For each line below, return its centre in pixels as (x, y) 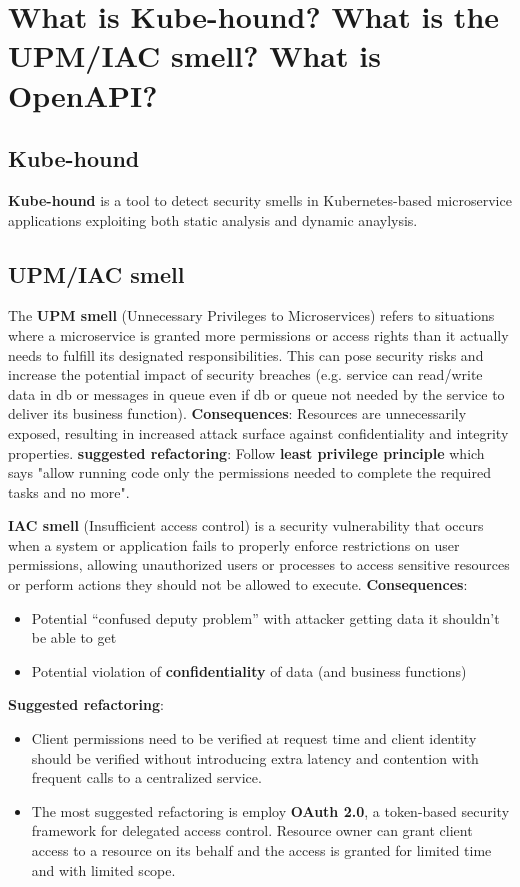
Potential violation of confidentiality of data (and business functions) (249, 670)
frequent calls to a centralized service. (146, 777)
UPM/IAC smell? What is (194, 55)
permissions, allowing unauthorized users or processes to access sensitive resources (259, 564)
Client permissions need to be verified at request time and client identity (254, 738)
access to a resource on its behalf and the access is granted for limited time (261, 850)
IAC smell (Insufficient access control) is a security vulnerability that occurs (246, 525)
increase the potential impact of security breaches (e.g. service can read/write (245, 374)
